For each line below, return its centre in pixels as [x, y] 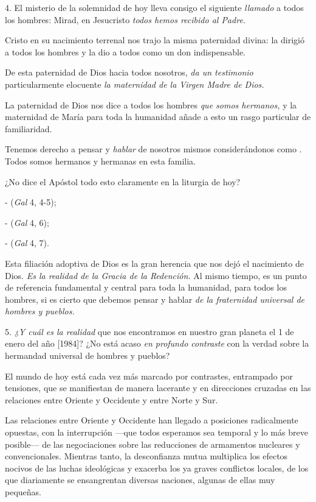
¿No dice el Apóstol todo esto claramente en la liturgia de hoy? [123, 181]
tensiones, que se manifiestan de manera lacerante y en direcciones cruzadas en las [158, 388]
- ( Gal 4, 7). [27, 243]
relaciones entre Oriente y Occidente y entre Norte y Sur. [112, 399]
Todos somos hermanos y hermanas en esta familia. [100, 161]
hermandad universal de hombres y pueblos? [88, 355]
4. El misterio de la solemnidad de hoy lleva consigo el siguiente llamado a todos [154, 7]
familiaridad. [29, 128]
